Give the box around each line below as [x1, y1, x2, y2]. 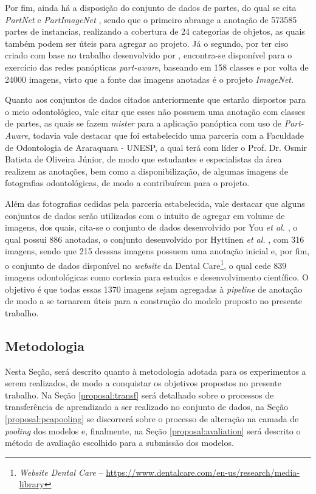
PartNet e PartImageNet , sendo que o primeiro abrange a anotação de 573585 [5, 13, 297, 26]
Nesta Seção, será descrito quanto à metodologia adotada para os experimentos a [5, 364, 306, 377]
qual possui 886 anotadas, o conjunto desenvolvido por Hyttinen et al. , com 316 [5, 232, 304, 245]
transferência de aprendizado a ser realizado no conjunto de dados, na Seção [5, 400, 288, 413]
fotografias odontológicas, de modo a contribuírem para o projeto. [5, 176, 250, 189]
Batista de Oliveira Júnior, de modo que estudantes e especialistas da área [5, 153, 282, 165]
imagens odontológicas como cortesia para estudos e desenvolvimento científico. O [5, 271, 309, 284]
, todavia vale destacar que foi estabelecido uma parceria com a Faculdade [27, 128, 304, 141]
